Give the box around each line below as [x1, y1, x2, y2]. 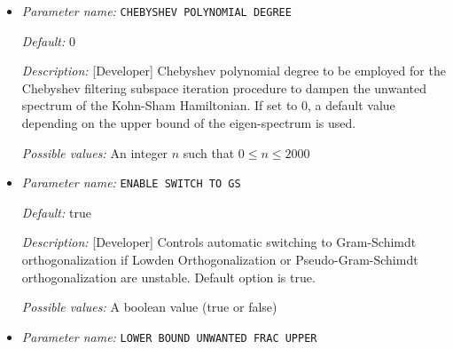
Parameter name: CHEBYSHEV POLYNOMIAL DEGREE [21, 2, 292, 20]
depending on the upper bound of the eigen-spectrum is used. [21, 114, 356, 132]
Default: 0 [21, 31, 75, 50]
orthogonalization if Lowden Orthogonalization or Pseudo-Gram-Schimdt [21, 250, 418, 269]
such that [183, 143, 235, 162]
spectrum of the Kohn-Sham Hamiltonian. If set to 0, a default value [21, 96, 395, 115]
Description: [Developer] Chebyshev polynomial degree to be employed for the [21, 61, 446, 80]
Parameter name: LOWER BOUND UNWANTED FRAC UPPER [21, 327, 317, 345]
